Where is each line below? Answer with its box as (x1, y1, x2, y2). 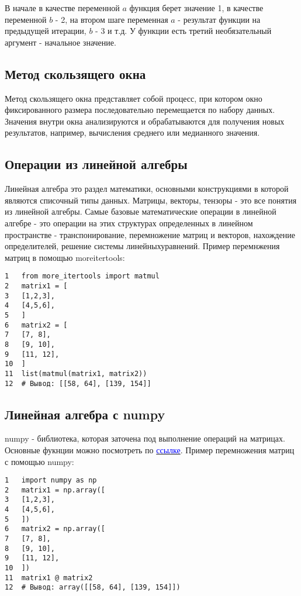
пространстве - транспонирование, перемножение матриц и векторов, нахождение (5, 228, 295, 240)
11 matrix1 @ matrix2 (5, 573, 93, 582)
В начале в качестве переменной (5, 2, 120, 13)
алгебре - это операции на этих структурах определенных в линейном (5, 216, 253, 229)
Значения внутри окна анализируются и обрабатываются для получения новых (5, 115, 285, 127)
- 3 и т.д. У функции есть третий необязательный (95, 25, 272, 37)
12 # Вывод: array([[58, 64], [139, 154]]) (5, 583, 181, 592)
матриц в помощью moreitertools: (5, 251, 125, 263)
